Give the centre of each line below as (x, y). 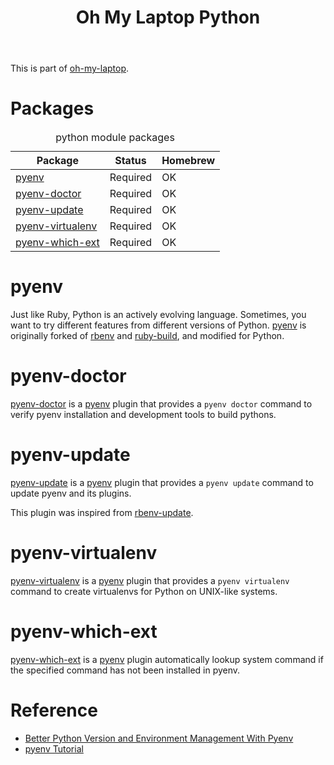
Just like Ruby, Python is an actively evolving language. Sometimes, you (158, 315)
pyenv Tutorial (54, 748)
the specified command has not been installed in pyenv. (125, 670)
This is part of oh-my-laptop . (70, 68)
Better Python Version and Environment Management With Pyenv (159, 738)
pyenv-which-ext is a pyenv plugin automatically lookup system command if (167, 659)
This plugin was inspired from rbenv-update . (102, 512)
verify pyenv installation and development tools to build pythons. (143, 414)
